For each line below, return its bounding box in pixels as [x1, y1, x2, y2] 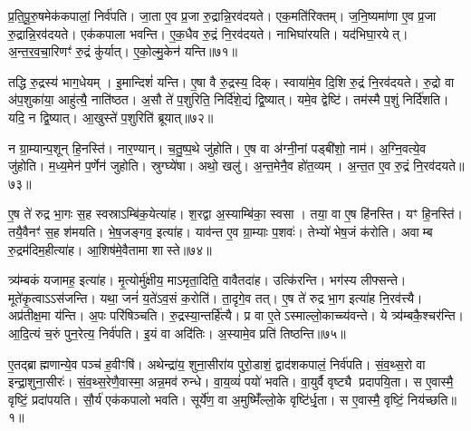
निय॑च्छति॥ [408, 389, 457, 408]
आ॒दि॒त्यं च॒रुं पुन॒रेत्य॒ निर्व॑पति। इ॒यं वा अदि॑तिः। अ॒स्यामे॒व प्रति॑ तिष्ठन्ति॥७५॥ [8, 323, 346, 342]
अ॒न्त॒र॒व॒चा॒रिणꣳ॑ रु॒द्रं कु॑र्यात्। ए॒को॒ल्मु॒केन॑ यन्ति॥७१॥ [8, 42, 237, 61]
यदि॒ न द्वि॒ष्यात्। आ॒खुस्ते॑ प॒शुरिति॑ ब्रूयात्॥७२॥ [8, 107, 214, 126]
